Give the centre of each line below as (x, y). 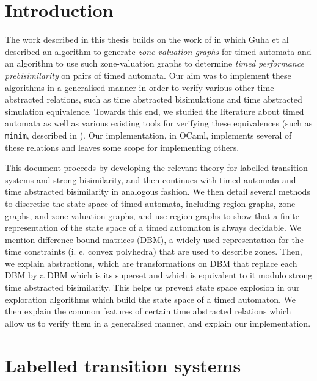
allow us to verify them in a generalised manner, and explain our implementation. (158, 323)
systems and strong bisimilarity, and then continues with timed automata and (151, 179)
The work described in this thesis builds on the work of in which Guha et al (147, 39)
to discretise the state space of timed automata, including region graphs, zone (150, 203)
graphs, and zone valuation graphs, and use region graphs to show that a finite (152, 215)
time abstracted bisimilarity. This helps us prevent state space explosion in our (152, 287)
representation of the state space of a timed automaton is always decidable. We (153, 227)
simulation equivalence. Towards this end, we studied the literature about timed (155, 111)
